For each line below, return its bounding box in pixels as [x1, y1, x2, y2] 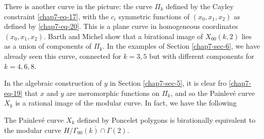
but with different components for [149, 50, 254, 61]
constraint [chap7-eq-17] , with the [4, 11, 109, 21]
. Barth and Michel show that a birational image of [44, 30, 203, 41]
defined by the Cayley [166, 1, 234, 11]
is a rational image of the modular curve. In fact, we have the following [15, 97, 237, 108]
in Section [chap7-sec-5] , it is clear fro [110, 78, 227, 88]
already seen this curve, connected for [4, 50, 121, 61]
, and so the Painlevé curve [171, 87, 255, 98]
